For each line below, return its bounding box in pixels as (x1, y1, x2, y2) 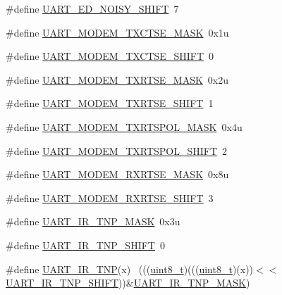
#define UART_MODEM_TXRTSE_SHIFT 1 (6, 96, 214, 111)
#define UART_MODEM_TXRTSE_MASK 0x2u (6, 72, 229, 87)
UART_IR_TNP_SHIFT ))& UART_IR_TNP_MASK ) (6, 275, 250, 290)
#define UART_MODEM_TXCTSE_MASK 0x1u (6, 25, 229, 39)
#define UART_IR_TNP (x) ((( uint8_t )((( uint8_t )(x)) (6, 261, 254, 276)
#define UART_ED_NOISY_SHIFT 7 (6, 1, 179, 15)
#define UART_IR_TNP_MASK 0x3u (6, 214, 180, 229)
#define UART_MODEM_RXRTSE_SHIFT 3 (6, 190, 214, 205)
